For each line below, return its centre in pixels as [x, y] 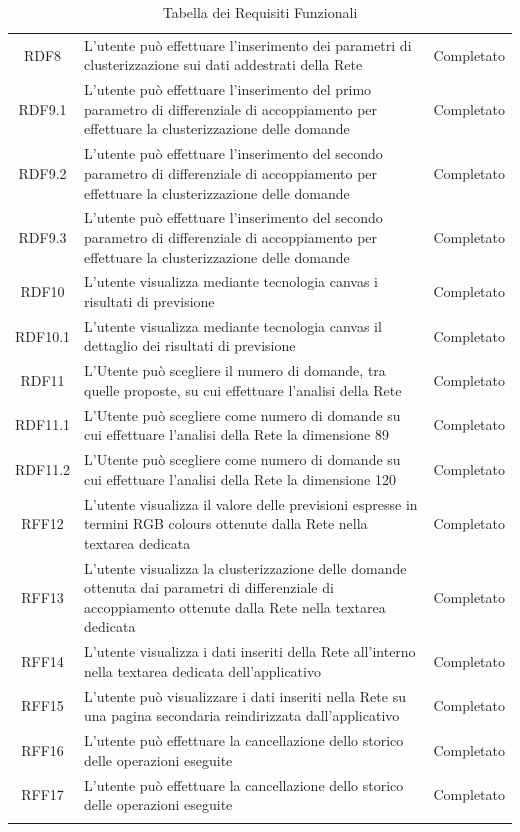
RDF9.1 [42, 108]
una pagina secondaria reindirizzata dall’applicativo [242, 715]
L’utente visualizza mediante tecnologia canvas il [233, 325]
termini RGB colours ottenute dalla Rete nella [226, 523]
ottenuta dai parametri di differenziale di [209, 587]
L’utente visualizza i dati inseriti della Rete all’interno [250, 651]
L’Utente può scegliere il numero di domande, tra [235, 370]
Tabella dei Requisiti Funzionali [260, 12]
